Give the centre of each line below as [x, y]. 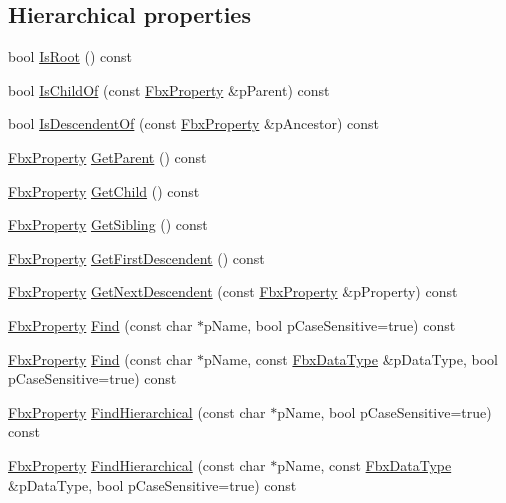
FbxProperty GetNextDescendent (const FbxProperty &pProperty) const [233, 291]
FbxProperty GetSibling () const [108, 224]
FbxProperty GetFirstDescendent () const [136, 257]
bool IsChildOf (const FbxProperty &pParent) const [169, 89]
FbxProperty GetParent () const [107, 156]
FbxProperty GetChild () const [104, 190]
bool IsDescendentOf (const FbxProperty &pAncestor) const [193, 123]
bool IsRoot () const [70, 56]
